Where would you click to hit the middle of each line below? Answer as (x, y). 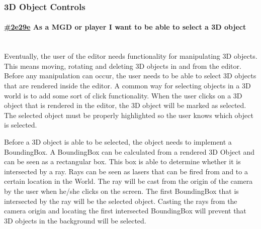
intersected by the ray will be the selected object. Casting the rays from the (121, 201)
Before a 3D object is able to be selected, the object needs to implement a (118, 141)
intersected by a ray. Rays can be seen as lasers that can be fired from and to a (126, 171)
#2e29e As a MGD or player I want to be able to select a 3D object (125, 27)
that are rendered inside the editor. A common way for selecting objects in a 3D (127, 86)
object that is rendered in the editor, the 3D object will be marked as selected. (125, 105)
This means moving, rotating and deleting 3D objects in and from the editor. (123, 66)
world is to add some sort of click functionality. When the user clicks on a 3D (123, 95)
